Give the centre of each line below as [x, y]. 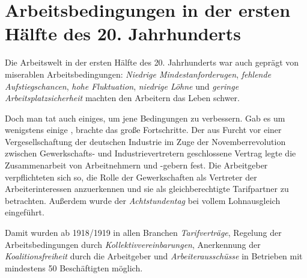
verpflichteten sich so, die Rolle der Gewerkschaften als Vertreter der [131, 177]
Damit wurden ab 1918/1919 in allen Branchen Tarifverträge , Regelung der [143, 233]
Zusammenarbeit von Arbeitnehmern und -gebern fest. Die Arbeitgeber [136, 165]
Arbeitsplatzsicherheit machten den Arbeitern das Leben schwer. [122, 98]
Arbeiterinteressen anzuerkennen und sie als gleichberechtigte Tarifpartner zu [147, 189]
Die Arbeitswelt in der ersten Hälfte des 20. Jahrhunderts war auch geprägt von [152, 62]
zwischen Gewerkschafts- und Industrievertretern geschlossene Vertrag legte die [150, 153]
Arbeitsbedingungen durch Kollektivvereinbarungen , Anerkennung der [133, 244]
